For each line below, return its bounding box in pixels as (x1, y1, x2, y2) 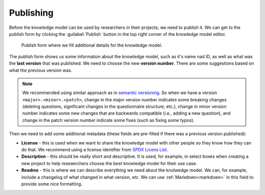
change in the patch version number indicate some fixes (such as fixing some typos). (22, 117, 195, 123)
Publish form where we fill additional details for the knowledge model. (21, 42, 162, 49)
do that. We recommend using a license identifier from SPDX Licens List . (21, 147, 168, 153)
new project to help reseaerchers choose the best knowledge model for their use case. (21, 160, 197, 166)
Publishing (9, 7, 54, 18)
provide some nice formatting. (21, 181, 82, 187)
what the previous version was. (9, 67, 72, 73)
